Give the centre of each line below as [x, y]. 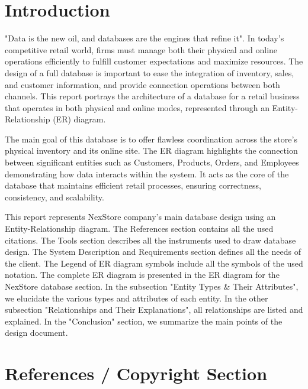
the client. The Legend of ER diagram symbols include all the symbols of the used [154, 263]
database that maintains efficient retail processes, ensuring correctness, [133, 185]
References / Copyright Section [136, 373]
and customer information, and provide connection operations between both [142, 84]
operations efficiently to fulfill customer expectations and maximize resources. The [154, 61]
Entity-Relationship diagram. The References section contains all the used [139, 228]
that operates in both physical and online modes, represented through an [137, 107]
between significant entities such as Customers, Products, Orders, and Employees [152, 162]
